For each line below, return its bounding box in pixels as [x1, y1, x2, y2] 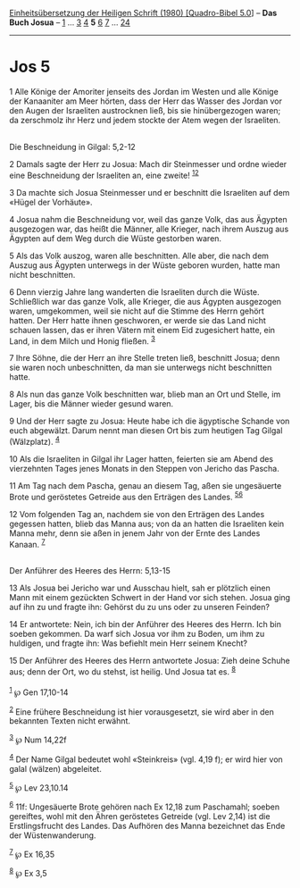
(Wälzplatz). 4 [9, 435, 60, 447]
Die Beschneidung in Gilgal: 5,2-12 [9, 141, 136, 152]
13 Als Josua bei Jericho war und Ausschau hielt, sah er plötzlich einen [9, 582, 271, 593]
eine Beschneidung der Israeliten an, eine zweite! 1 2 [9, 168, 199, 180]
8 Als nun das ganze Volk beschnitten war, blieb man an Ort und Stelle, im [9, 389, 281, 400]
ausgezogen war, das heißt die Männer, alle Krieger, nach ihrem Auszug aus [9, 223, 289, 234]
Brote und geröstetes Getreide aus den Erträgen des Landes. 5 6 [9, 490, 244, 502]
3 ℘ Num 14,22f [9, 733, 67, 745]
